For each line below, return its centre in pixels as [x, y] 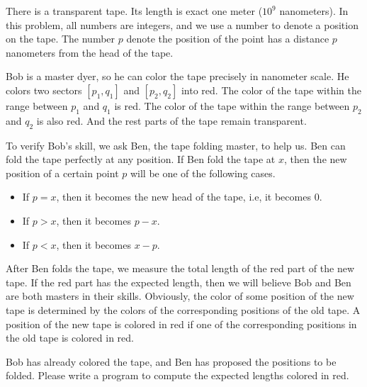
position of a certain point [62, 173]
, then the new [315, 159]
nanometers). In [314, 11]
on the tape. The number [61, 39]
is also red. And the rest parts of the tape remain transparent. [171, 120]
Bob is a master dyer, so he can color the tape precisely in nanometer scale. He [177, 76]
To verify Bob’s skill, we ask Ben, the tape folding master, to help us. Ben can [176, 145]
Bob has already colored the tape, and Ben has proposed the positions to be [171, 361]
